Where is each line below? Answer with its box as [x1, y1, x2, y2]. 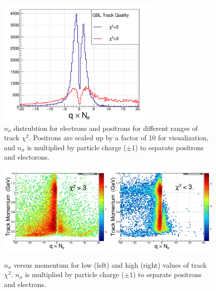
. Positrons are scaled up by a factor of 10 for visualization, [29, 132, 209, 143]
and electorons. [4, 152, 50, 162]
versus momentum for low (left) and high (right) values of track [13, 259, 207, 270]
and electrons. [4, 279, 46, 289]
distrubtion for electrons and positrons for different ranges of [13, 122, 198, 133]
